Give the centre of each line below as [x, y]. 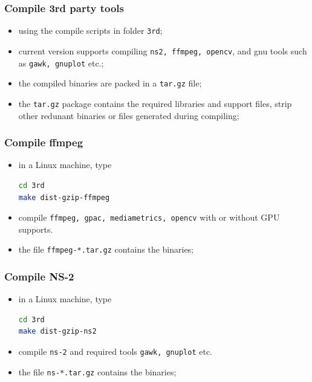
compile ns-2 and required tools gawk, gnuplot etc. [115, 351]
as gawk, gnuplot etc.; [61, 63]
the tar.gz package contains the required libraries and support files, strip [155, 103]
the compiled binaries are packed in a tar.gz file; [110, 83]
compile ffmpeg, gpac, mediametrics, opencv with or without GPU [149, 217]
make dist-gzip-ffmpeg [64, 197]
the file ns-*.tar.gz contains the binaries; [97, 371]
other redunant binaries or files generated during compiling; [129, 115]
